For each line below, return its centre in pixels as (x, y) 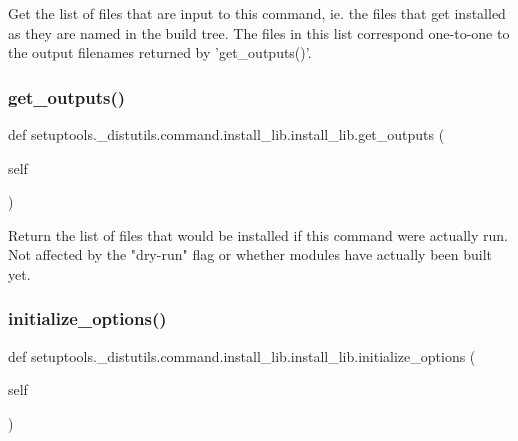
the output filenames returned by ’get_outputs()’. (160, 52)
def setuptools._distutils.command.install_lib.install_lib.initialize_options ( (242, 355)
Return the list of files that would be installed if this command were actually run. (258, 234)
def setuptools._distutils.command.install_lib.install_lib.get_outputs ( (226, 134)
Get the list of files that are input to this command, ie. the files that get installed (257, 13)
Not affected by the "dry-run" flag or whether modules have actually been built (250, 254)
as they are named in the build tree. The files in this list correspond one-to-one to (259, 32)
